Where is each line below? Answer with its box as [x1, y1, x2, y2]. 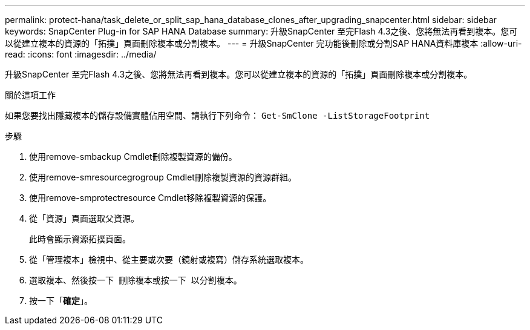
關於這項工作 [5, 90, 56, 100]
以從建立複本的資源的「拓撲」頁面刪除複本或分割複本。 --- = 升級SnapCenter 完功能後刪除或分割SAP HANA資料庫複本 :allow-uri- [5, 38, 522, 48]
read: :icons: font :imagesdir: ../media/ [5, 49, 157, 59]
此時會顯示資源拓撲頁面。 [29, 234, 131, 244]
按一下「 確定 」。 [29, 295, 93, 306]
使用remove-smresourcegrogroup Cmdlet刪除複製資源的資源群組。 [29, 172, 296, 182]
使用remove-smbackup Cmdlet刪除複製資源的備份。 [29, 151, 237, 162]
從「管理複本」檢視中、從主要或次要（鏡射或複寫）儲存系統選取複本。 [29, 254, 309, 265]
